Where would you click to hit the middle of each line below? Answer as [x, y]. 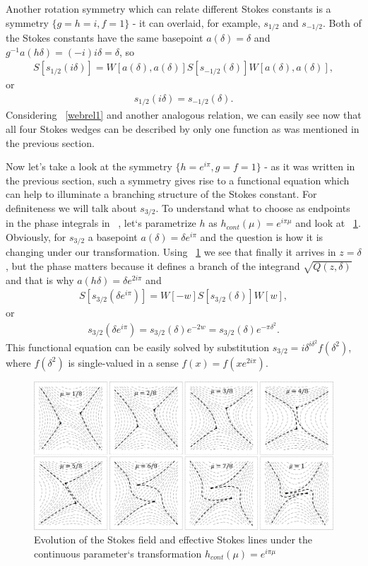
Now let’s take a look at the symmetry [89, 166]
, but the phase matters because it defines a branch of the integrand [153, 266]
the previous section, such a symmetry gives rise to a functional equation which [178, 180]
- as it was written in [310, 166]
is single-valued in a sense [123, 362]
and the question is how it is [262, 236]
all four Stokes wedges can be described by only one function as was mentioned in [183, 128]
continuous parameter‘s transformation [118, 553]
